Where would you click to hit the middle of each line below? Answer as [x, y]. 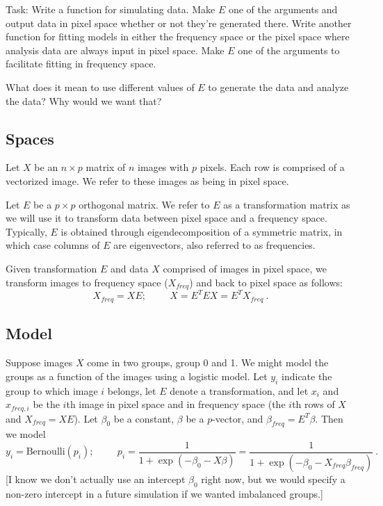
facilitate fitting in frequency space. [81, 64]
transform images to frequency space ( [87, 282]
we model [26, 434]
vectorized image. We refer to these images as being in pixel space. [147, 180]
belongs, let [132, 390]
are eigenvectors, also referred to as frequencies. [214, 245]
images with [163, 167]
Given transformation [51, 268]
